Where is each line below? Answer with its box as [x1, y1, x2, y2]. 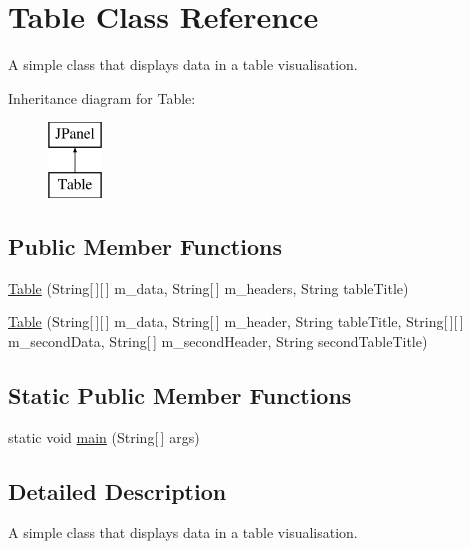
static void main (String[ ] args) [8, 426, 200, 447]
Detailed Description [8, 475, 227, 506]
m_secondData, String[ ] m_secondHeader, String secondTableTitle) [8, 330, 428, 351]
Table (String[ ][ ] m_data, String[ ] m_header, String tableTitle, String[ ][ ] [8, 311, 464, 332]
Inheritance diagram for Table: [8, 87, 196, 108]
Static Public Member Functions [8, 379, 352, 410]
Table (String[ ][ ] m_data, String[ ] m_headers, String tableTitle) [8, 277, 409, 298]
